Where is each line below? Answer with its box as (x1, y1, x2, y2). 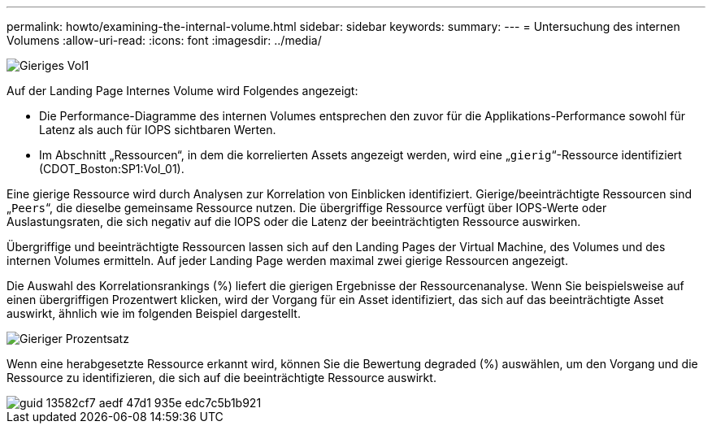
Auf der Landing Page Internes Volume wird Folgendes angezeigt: (7, 84, 358, 98)
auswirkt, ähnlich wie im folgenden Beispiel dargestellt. (7, 306, 301, 320)
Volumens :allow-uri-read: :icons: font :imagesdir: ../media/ (7, 33, 322, 47)
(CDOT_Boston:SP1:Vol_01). (39, 162, 185, 176)
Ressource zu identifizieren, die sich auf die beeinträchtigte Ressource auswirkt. (7, 371, 436, 384)
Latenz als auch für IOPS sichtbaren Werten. (39, 123, 276, 137)
